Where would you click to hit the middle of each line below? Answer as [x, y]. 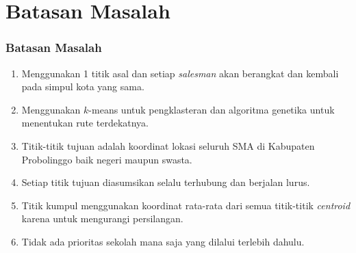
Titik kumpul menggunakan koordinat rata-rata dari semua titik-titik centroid [186, 205]
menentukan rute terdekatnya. [85, 123]
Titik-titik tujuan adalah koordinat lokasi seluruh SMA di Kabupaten [168, 145]
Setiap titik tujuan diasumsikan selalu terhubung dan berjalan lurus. [166, 182]
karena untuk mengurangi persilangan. [102, 218]
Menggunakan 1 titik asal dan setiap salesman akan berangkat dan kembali [180, 73]
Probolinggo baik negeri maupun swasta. [107, 159]
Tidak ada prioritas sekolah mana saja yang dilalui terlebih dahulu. [163, 241]
